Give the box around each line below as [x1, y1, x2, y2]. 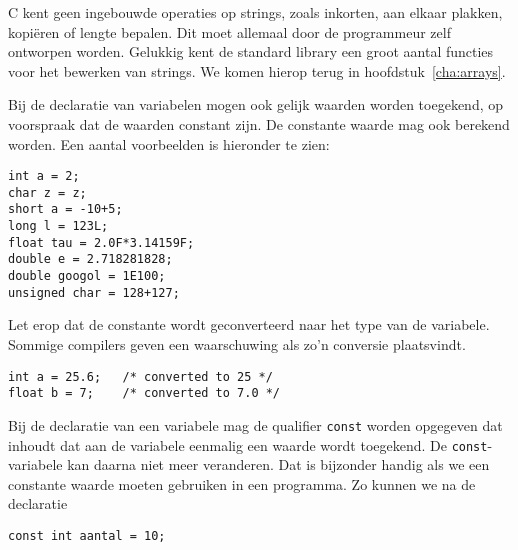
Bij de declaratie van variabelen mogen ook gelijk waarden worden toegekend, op [8, 94, 504, 115]
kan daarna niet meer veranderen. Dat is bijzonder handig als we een [67, 454, 490, 475]
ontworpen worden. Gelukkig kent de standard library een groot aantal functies [8, 41, 494, 62]
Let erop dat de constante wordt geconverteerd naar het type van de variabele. [8, 314, 490, 335]
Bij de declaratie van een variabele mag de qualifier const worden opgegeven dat [8, 414, 503, 435]
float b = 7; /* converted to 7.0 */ [8, 386, 281, 401]
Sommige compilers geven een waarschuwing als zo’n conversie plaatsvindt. [8, 334, 466, 354]
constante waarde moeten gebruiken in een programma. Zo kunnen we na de [8, 473, 476, 494]
